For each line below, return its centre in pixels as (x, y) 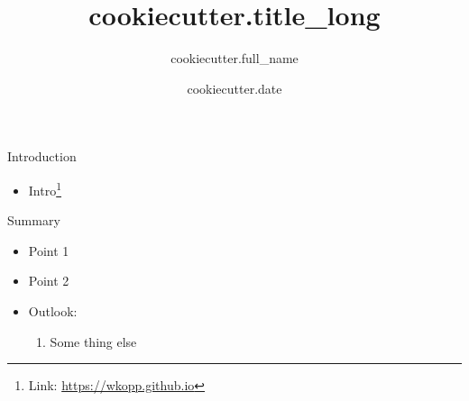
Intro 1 (45, 188)
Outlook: (53, 310)
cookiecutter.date (234, 88)
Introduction (42, 156)
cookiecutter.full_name (234, 58)
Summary (34, 220)
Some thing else (93, 341)
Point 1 (49, 250)
